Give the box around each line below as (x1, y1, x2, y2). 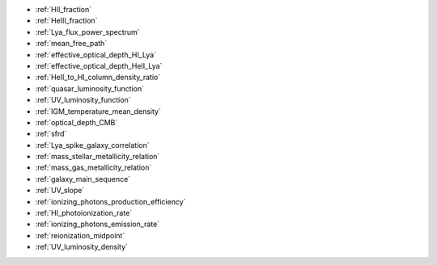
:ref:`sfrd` (35, 129, 67, 139)
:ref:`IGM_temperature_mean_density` (35, 106, 161, 116)
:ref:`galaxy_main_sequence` (35, 174, 131, 183)
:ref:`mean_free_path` (35, 39, 108, 48)
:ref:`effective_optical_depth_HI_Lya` (35, 49, 157, 60)
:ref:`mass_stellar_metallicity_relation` (35, 152, 160, 162)
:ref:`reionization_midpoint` (35, 230, 125, 240)
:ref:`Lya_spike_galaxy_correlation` (35, 140, 150, 149)
